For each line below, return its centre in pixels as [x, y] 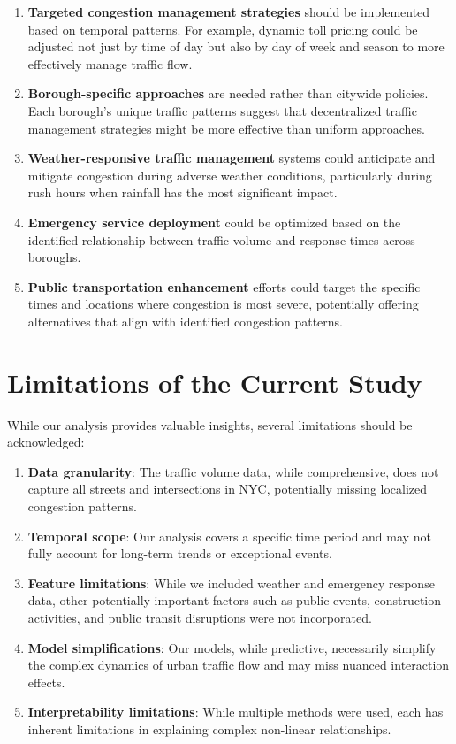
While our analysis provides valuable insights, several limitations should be [210, 424]
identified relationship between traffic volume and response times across [221, 239]
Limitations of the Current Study [215, 382]
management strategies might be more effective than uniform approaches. [226, 128]
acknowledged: [46, 442]
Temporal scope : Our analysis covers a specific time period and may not [229, 536]
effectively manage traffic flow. [110, 63]
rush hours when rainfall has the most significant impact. [182, 192]
